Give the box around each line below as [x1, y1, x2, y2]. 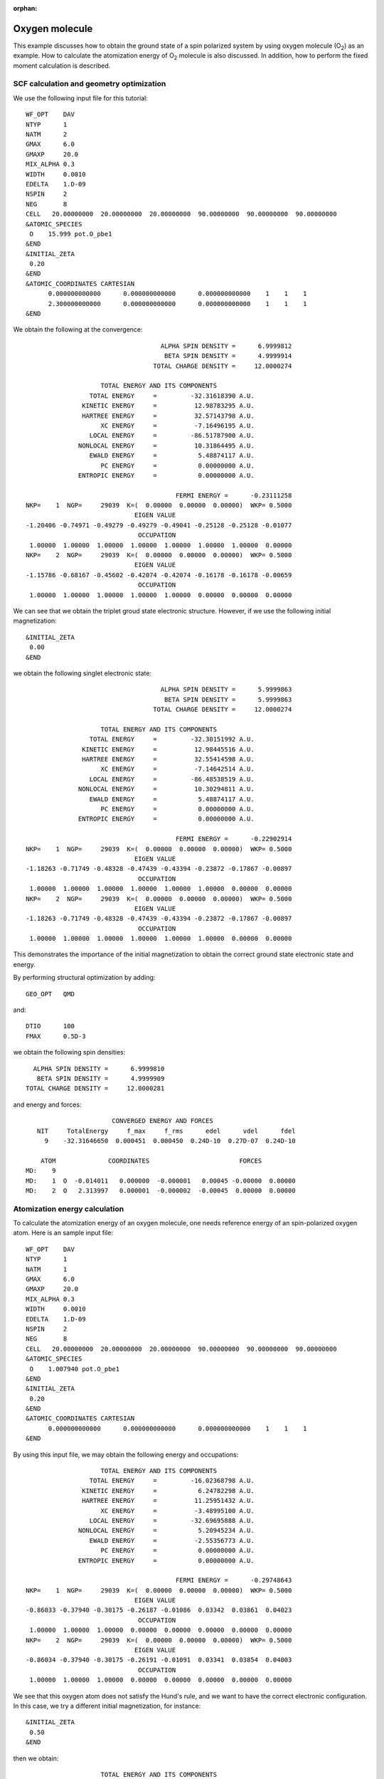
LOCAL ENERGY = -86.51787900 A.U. [89, 431, 255, 440]
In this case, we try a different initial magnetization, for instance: [13, 1701, 201, 1710]
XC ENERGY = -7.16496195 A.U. [100, 421, 255, 430]
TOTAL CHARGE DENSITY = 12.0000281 [26, 1084, 165, 1092]
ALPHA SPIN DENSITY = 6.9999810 [33, 1065, 165, 1072]
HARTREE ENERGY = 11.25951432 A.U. [82, 1496, 255, 1505]
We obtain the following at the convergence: [13, 325, 143, 334]
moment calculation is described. [13, 61, 111, 70]
